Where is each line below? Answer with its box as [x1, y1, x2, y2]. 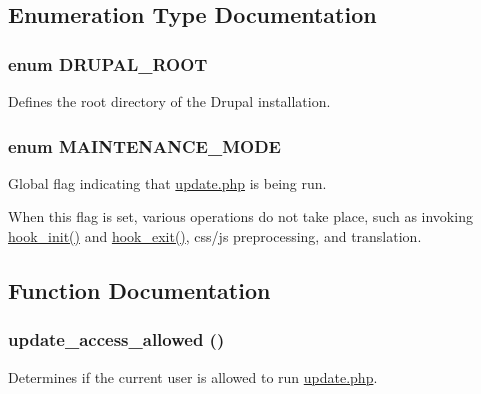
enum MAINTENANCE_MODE [8, 133, 281, 158]
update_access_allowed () [8, 327, 225, 352]
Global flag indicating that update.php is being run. [8, 172, 327, 193]
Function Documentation [8, 274, 271, 305]
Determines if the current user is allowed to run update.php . [8, 366, 378, 387]
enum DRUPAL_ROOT [8, 51, 208, 76]
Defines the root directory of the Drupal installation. [8, 91, 331, 111]
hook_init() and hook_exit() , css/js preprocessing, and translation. [8, 226, 422, 246]
